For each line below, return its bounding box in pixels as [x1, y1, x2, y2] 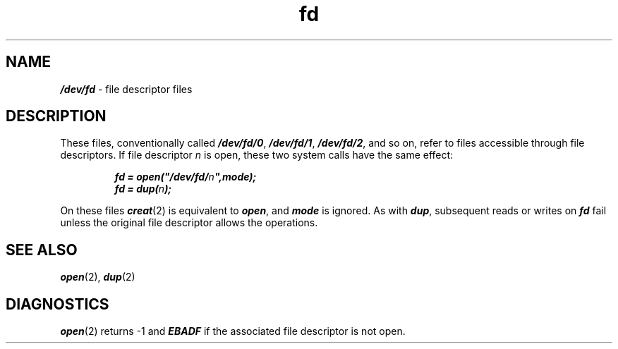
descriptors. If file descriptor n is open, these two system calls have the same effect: [60, 149, 454, 161]
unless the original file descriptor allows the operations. [60, 216, 318, 229]
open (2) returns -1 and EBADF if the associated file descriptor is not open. [60, 325, 406, 338]
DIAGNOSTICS [6, 295, 109, 313]
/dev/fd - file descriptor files [60, 82, 193, 95]
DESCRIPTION [6, 107, 107, 125]
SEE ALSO [6, 240, 78, 259]
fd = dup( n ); [114, 183, 172, 195]
